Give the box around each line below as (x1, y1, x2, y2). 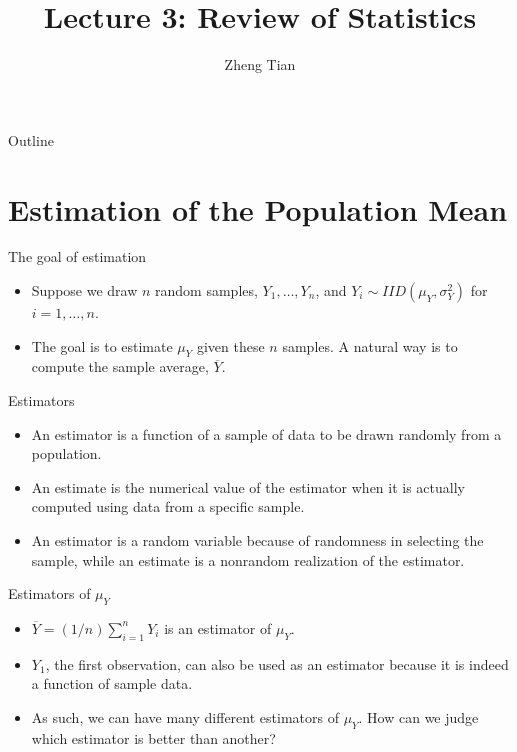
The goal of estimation (8, 246, 147, 267)
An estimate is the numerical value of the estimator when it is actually (31, 476, 465, 497)
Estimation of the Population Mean (8, 188, 508, 229)
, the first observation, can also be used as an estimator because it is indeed (45, 653, 509, 674)
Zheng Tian (224, 54, 296, 75)
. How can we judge (358, 706, 479, 727)
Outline (8, 129, 54, 150)
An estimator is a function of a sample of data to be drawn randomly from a (31, 423, 502, 444)
